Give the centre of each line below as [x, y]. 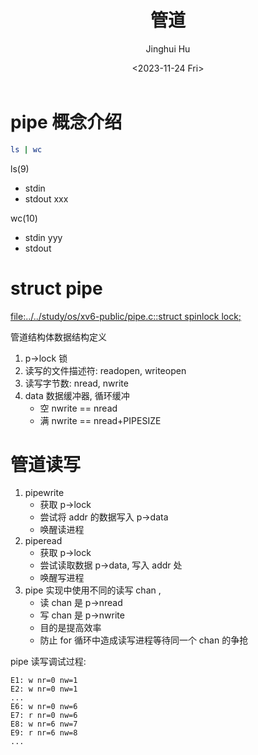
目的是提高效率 [70, 628]
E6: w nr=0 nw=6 [44, 707]
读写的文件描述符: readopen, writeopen [105, 370]
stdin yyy [43, 237]
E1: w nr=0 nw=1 [44, 681]
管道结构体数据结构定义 [58, 337]
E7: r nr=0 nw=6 [44, 716]
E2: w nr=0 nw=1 [44, 689]
